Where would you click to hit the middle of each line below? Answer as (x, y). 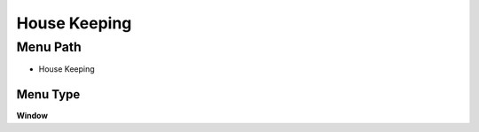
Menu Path (49, 47)
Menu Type (48, 94)
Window (32, 116)
